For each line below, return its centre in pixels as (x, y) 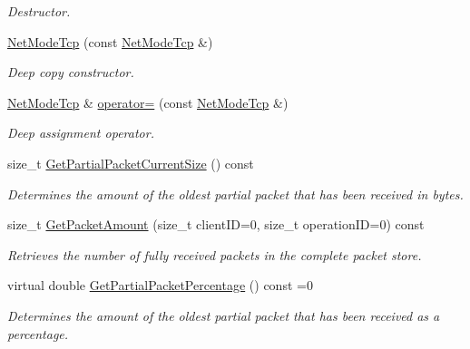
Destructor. (39, 11)
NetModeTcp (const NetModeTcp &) (110, 41)
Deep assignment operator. (81, 133)
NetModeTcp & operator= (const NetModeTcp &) (148, 102)
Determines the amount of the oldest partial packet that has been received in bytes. (235, 194)
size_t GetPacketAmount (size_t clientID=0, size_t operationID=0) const (216, 224)
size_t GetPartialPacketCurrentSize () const (131, 163)
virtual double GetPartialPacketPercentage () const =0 (160, 285)
